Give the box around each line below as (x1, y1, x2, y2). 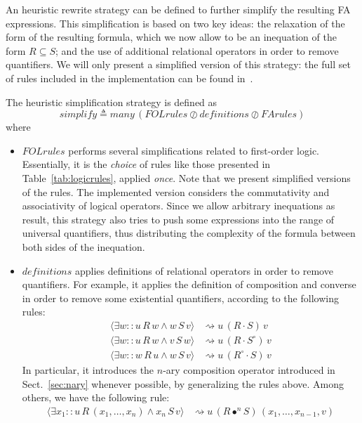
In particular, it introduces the (22, 362, 154, 377)
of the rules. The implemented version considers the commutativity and (22, 184, 330, 199)
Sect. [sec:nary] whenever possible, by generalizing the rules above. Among (22, 376, 344, 391)
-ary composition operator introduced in (163, 362, 335, 377)
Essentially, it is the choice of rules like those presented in (22, 157, 271, 171)
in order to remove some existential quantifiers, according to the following (22, 290, 339, 305)
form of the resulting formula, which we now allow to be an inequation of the (6, 30, 337, 44)
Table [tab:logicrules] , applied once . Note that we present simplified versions (22, 170, 351, 185)
